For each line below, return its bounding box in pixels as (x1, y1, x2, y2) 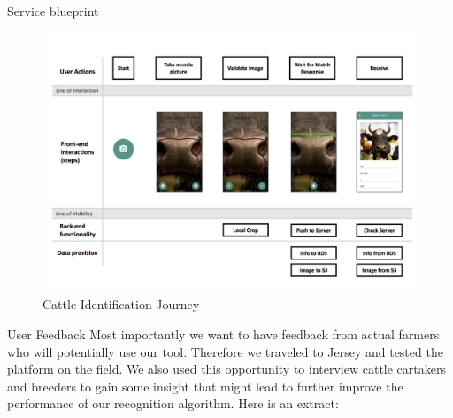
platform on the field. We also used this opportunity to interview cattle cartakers (7, 360, 446, 378)
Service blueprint (7, 2, 99, 19)
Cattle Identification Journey (42, 295, 200, 313)
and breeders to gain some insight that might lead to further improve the (7, 376, 403, 395)
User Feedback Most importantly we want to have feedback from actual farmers (7, 324, 440, 343)
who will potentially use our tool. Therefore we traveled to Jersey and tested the (7, 342, 443, 360)
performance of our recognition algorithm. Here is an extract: (7, 394, 339, 413)
